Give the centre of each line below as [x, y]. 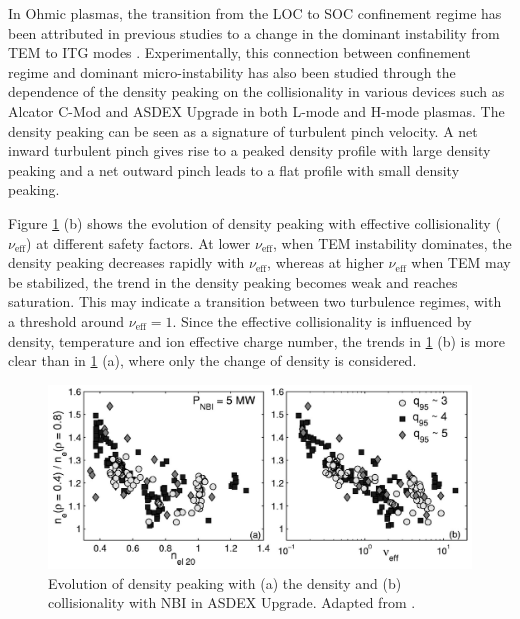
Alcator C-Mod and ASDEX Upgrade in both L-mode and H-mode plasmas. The [256, 110]
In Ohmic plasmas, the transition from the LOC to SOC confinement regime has [255, 13]
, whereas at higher [325, 262]
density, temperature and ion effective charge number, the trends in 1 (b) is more [257, 340]
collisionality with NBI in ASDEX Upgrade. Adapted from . [232, 602]
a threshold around [66, 320]
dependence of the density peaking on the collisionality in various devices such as [256, 91]
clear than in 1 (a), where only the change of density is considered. [212, 360]
